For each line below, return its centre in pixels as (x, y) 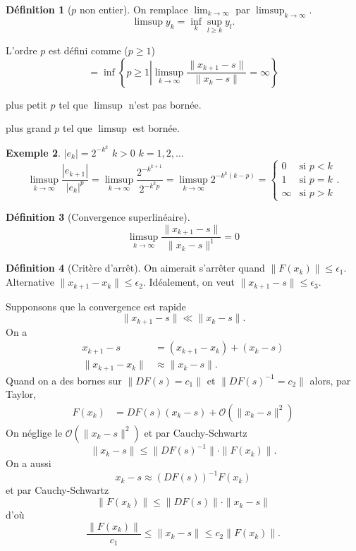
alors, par (330, 380)
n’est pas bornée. (165, 104)
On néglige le (34, 432)
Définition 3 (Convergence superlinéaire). (98, 217)
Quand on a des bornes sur (64, 380)
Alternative (30, 282)
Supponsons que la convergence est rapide (96, 306)
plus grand (29, 128)
